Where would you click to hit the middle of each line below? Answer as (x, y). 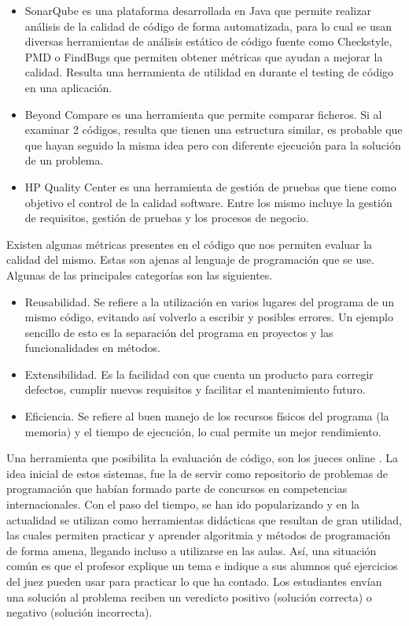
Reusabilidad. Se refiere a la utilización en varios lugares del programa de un (210, 301)
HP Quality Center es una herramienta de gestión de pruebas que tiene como (210, 186)
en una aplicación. (68, 87)
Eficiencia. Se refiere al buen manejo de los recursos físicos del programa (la (207, 416)
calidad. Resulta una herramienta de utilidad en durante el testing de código (209, 72)
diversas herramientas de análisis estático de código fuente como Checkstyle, (208, 41)
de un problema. (64, 160)
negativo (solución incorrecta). (79, 612)
